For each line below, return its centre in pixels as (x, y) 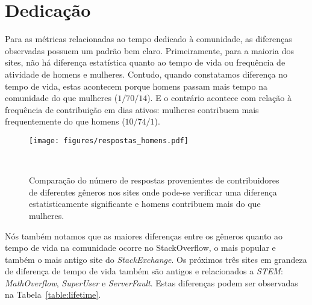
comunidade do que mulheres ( (61, 98)
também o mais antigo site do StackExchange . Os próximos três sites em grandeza (156, 259)
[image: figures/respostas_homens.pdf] (109, 140)
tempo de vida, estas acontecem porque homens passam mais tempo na (136, 86)
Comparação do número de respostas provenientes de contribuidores (154, 180)
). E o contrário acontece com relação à (219, 98)
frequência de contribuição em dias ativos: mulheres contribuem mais (132, 109)
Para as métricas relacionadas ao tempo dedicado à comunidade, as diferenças (148, 39)
